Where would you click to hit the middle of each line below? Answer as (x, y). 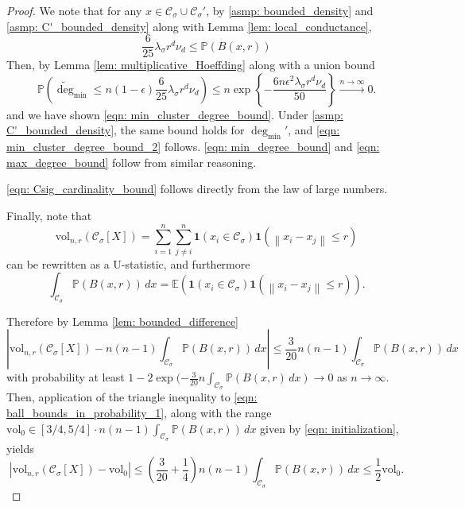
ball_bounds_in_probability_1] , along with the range (139, 412)
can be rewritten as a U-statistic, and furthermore (128, 263)
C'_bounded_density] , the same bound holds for (126, 130)
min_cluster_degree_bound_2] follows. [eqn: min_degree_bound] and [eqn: (193, 147)
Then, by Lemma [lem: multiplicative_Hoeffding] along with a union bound (191, 65)
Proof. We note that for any (74, 10)
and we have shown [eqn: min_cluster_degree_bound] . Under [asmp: (175, 114)
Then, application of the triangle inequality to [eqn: (132, 397)
